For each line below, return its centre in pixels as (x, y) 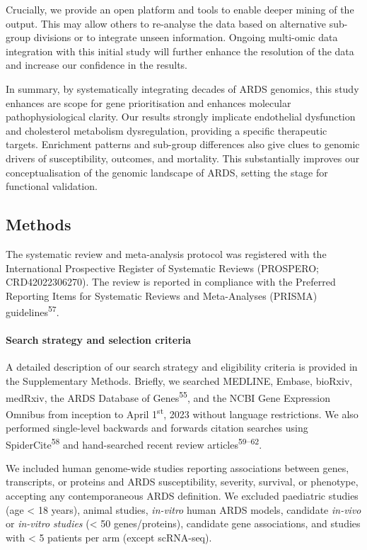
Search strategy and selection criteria (99, 340)
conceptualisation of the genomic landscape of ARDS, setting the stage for (167, 172)
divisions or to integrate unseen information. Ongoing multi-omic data (186, 37)
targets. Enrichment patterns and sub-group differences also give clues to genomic (183, 144)
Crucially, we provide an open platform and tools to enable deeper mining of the (180, 9)
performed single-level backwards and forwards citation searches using (157, 428)
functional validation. (52, 186)
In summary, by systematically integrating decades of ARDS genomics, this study (182, 88)
